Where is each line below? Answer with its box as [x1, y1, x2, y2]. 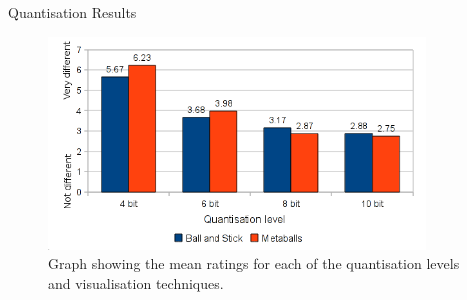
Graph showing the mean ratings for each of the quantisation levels [48, 253, 460, 274]
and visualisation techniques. [48, 272, 224, 293]
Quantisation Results [8, 2, 137, 22]
